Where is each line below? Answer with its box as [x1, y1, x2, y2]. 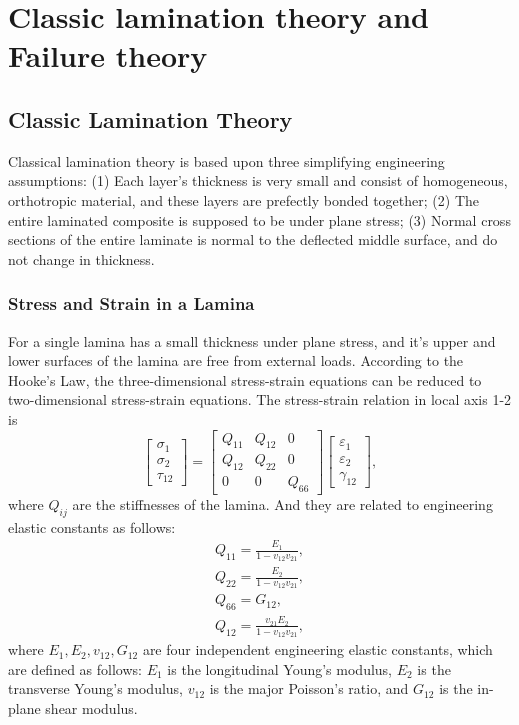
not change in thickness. [8, 248, 155, 269]
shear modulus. [45, 697, 138, 718]
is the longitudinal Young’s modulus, [167, 658, 393, 679]
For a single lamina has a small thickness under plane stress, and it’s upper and [8, 330, 496, 351]
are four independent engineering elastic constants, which [142, 639, 493, 660]
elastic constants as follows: [8, 516, 176, 537]
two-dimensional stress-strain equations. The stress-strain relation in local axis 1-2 [8, 389, 512, 410]
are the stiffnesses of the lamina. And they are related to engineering [72, 494, 493, 515]
